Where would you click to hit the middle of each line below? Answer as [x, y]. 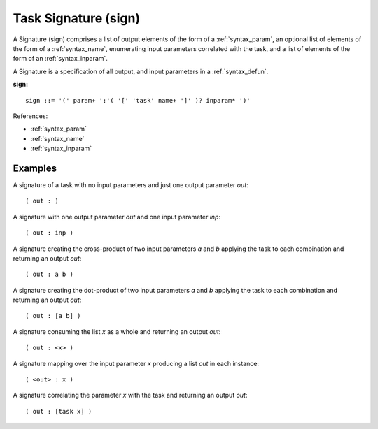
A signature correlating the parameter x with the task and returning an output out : [130, 395]
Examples [35, 168]
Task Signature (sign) [76, 18]
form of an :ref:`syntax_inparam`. [61, 59]
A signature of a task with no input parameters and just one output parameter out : [131, 184]
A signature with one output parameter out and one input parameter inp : [117, 217]
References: [30, 116]
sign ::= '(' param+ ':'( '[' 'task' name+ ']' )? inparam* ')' [138, 100]
